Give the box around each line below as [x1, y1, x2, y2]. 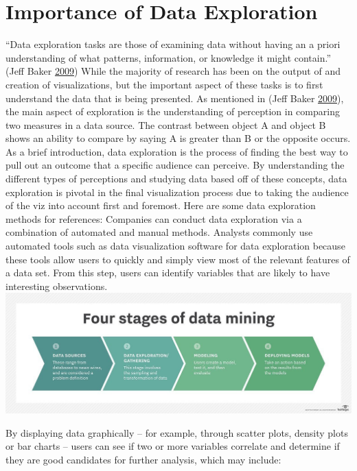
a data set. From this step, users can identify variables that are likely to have [5, 265, 330, 280]
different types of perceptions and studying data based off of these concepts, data [5, 171, 347, 186]
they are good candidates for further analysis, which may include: [5, 452, 281, 466]
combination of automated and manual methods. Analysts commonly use [5, 225, 313, 239]
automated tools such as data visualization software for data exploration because [5, 239, 345, 253]
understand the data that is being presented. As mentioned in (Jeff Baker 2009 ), [5, 90, 344, 105]
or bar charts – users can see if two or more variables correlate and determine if [5, 439, 340, 453]
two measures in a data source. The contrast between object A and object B [5, 117, 326, 132]
